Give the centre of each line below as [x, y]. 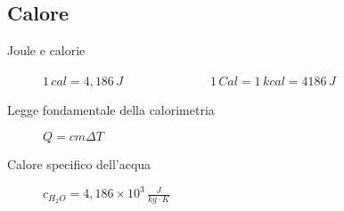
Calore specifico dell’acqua [79, 163]
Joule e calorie [46, 50]
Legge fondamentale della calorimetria [111, 110]
